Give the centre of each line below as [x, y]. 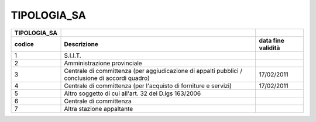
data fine [272, 40]
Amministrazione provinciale [103, 63]
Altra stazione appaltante [99, 109]
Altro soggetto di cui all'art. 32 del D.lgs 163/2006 [133, 93]
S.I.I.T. [73, 55]
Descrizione [81, 44]
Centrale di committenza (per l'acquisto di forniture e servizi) [148, 86]
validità [269, 48]
